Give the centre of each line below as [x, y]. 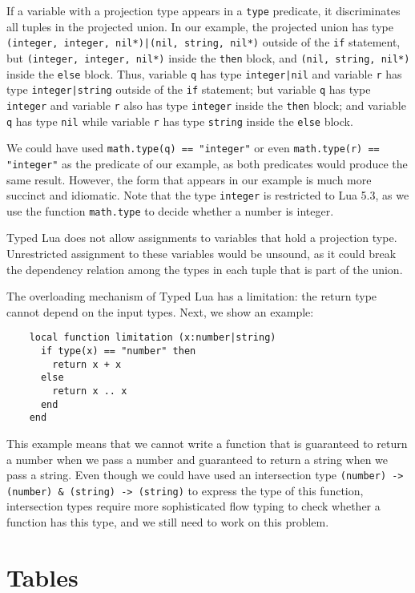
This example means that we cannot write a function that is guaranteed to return [207, 443]
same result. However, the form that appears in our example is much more [189, 179]
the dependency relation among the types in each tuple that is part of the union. [205, 269]
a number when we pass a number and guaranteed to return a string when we [197, 459]
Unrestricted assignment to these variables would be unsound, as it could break [201, 253]
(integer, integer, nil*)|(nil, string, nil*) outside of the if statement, [203, 42]
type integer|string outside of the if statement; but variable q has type [189, 89]
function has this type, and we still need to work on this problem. [168, 522]
